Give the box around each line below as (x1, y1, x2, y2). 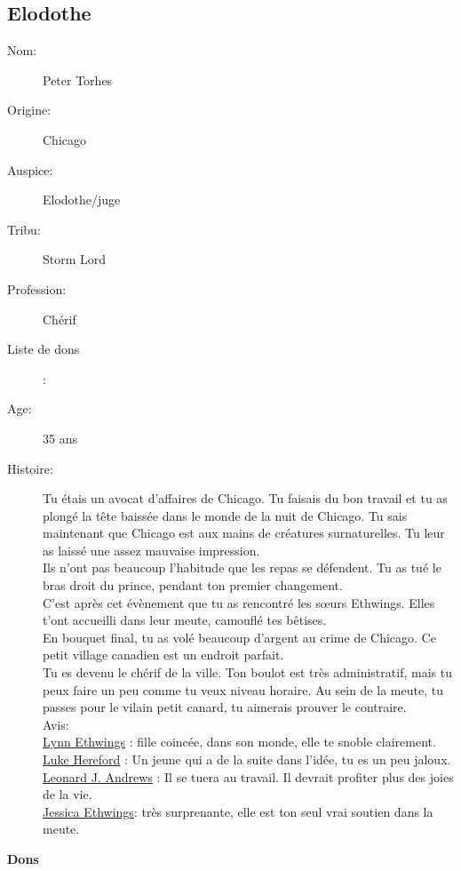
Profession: (7, 279, 67, 298)
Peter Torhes (43, 70, 113, 89)
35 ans (43, 428, 77, 447)
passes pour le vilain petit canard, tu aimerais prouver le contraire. (43, 698, 407, 716)
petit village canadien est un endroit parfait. (43, 645, 284, 664)
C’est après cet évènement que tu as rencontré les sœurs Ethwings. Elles (43, 593, 435, 611)
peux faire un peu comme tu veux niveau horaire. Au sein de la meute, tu (43, 680, 443, 699)
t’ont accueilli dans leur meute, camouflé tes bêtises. (43, 611, 327, 629)
